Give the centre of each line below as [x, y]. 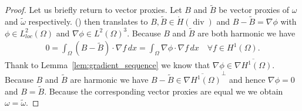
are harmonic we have [109, 79]
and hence [247, 79]
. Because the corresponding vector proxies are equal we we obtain [164, 91]
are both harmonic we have [246, 33]
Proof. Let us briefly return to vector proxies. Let [93, 10]
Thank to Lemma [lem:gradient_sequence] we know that [108, 65]
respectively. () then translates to [88, 21]
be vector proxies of [254, 10]
